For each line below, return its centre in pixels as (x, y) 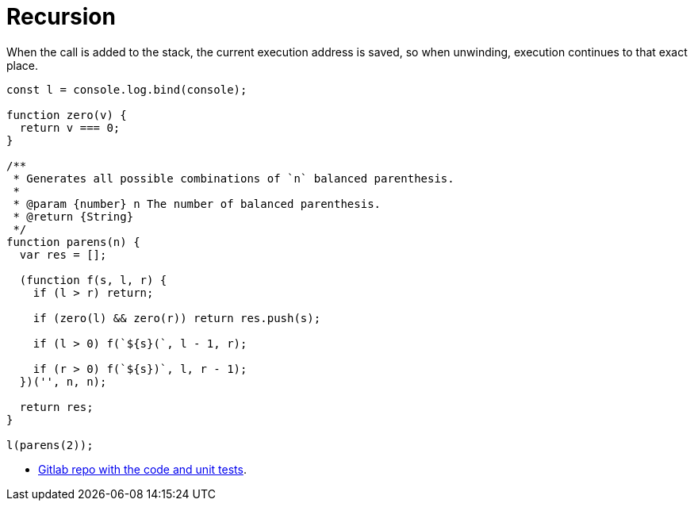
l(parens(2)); (50, 445)
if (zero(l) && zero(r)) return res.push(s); (177, 318)
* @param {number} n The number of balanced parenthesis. (197, 204)
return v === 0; (70, 127)
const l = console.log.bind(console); (127, 89)
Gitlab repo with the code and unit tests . (142, 469)
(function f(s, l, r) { (93, 280)
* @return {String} (73, 216)
